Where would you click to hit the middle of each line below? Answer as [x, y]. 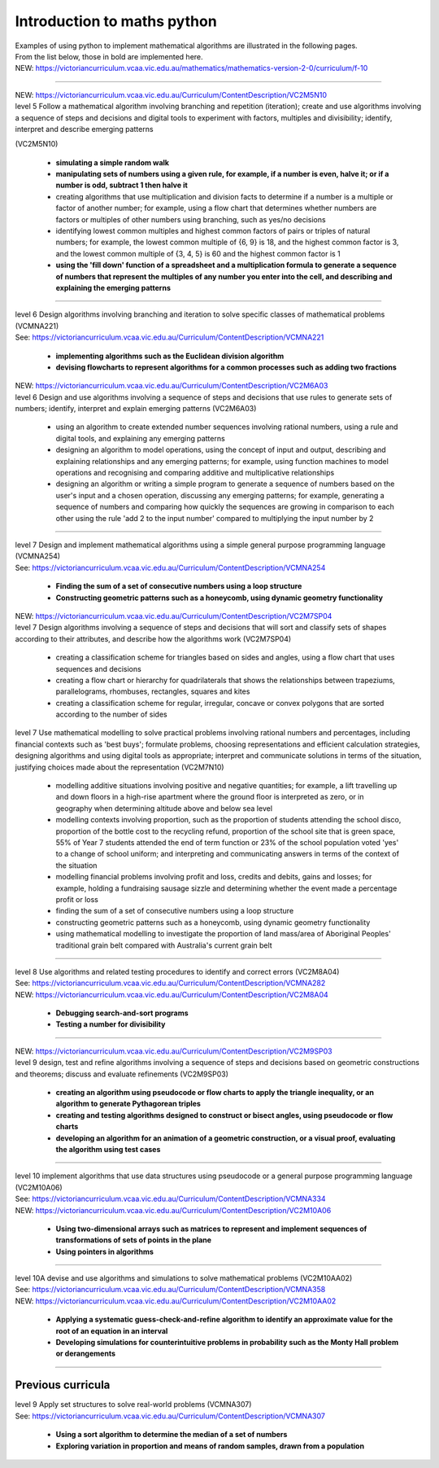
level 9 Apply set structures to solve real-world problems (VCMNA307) [133, 1404]
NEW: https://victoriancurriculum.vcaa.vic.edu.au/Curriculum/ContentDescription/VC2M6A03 [172, 386]
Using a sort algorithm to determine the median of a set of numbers [172, 1435]
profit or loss [77, 899]
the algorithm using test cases [108, 1149]
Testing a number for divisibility [111, 1024]
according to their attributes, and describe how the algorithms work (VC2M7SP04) [153, 638]
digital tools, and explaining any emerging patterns [140, 438]
